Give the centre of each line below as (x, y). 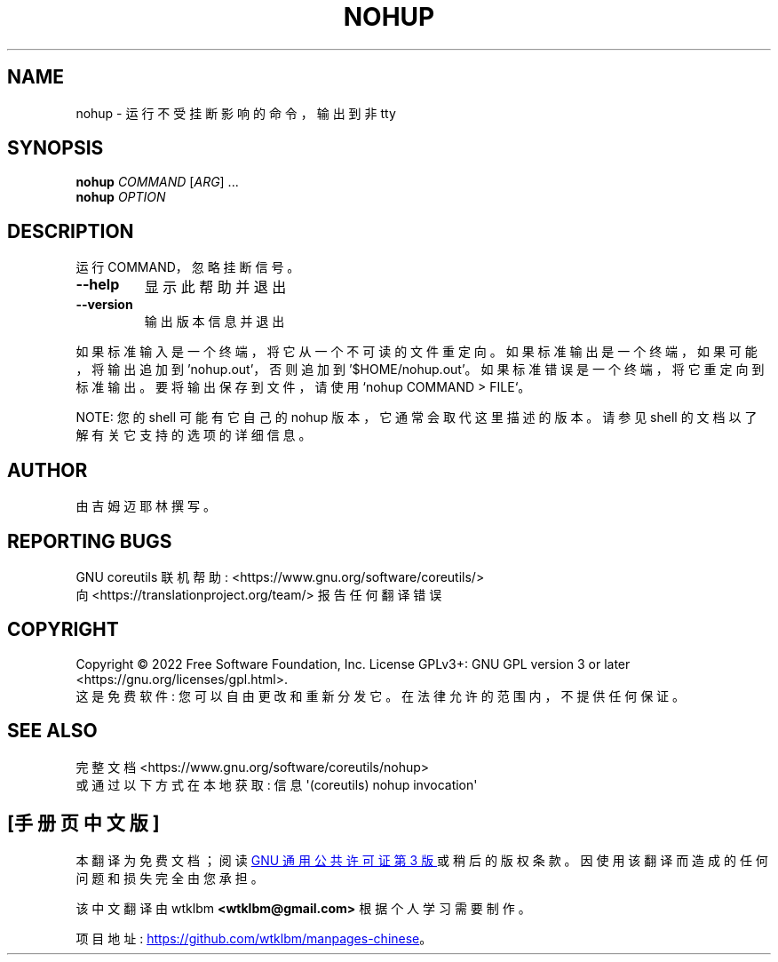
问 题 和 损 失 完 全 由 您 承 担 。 (170, 878)
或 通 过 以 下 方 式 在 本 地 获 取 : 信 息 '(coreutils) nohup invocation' (277, 784)
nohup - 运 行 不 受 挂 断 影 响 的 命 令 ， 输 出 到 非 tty (236, 113)
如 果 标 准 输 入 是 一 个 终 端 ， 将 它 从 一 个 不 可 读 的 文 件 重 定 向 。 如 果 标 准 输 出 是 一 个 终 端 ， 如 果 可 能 (417, 352)
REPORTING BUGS (90, 541)
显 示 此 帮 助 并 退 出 (215, 287)
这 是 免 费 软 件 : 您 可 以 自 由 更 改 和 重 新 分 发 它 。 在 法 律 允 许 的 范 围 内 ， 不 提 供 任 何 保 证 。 (381, 696)
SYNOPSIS (56, 148)
